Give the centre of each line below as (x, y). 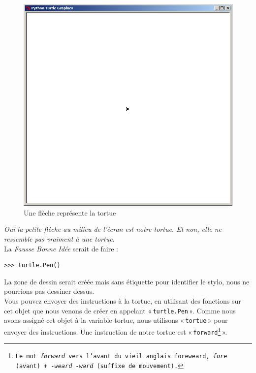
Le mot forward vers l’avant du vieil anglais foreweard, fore (121, 357)
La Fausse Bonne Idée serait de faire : (61, 248)
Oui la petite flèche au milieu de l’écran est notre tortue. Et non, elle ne (113, 229)
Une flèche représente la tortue (70, 212)
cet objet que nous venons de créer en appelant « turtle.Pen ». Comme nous (120, 310)
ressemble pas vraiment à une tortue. (59, 239)
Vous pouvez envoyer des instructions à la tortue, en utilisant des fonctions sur (123, 301)
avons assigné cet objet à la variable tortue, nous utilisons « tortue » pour (116, 320)
